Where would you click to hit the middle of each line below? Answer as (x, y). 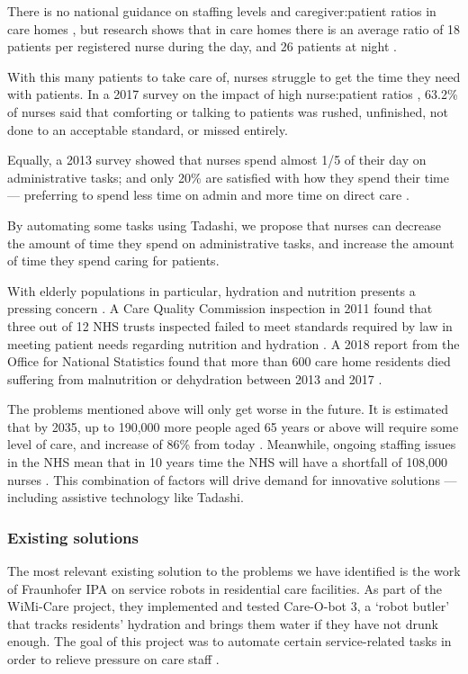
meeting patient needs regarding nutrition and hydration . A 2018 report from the (234, 343)
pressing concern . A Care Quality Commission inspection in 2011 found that (220, 308)
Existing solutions (73, 537)
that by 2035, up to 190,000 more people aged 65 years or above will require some (233, 426)
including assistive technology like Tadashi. (126, 497)
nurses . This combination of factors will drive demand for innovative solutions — (232, 479)
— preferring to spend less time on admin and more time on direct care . (208, 195)
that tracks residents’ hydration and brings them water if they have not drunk (223, 623)
